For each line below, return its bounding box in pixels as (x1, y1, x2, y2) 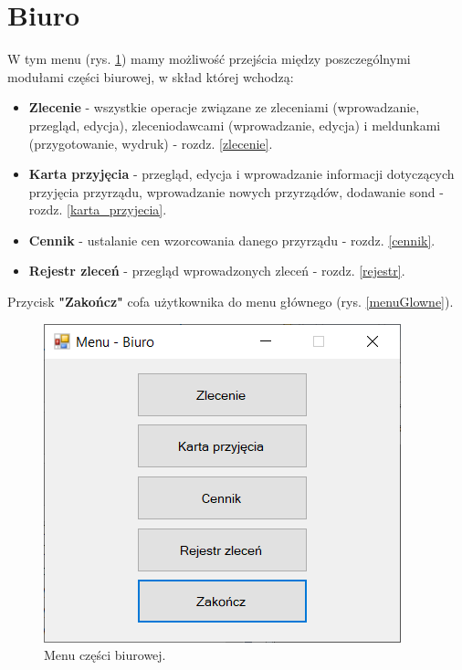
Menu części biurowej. (44, 645, 166, 665)
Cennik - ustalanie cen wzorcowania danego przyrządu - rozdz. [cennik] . (28, 230, 436, 249)
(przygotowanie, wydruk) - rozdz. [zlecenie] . (28, 133, 273, 152)
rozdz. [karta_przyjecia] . (28, 200, 167, 219)
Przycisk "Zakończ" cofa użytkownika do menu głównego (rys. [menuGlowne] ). (7, 292, 454, 311)
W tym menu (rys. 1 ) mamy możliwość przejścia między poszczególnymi (7, 49, 411, 68)
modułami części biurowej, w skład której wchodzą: (7, 67, 294, 86)
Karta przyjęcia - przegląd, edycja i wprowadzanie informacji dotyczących (28, 164, 455, 183)
